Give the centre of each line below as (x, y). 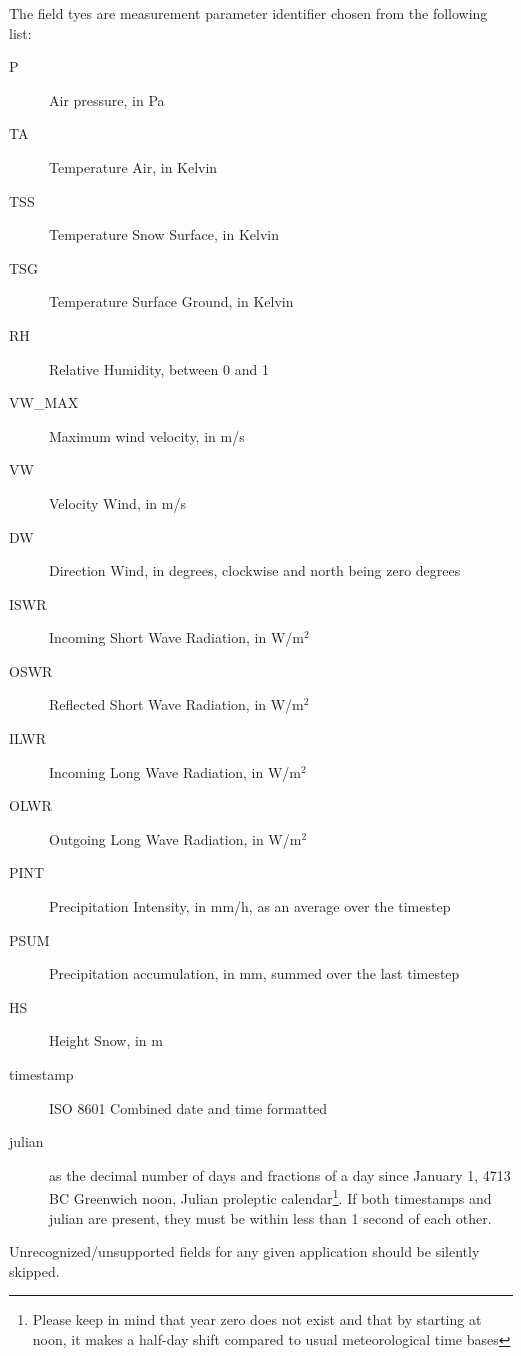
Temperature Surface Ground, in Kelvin (171, 301)
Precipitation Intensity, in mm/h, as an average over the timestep (250, 906)
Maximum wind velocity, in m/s (147, 435)
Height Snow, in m (106, 1040)
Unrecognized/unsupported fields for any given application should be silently (244, 1251)
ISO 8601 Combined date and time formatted (188, 1107)
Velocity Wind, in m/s (117, 502)
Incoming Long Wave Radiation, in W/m (175, 771)
